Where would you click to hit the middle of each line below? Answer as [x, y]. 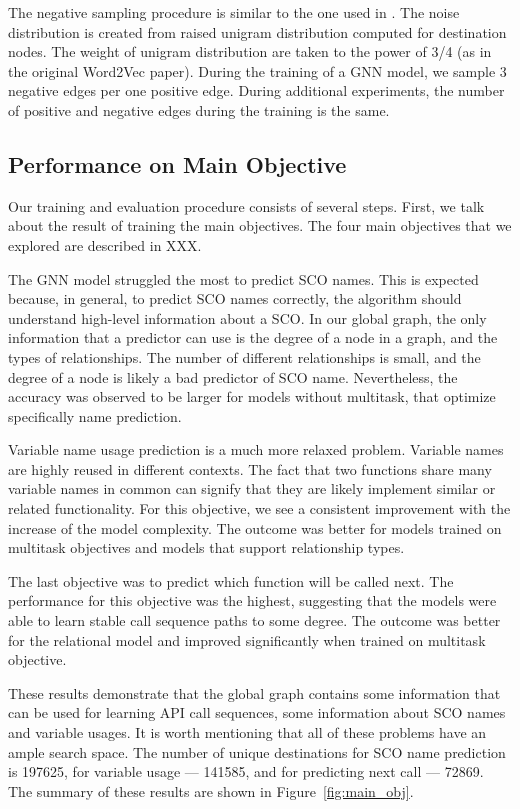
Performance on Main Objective [177, 163]
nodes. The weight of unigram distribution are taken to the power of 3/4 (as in [250, 51]
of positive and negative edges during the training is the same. [199, 109]
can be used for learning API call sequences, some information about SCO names [257, 712]
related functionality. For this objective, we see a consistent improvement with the [259, 508]
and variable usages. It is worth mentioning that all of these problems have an [247, 732]
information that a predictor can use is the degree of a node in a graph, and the [253, 337]
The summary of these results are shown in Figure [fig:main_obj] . [211, 790]
